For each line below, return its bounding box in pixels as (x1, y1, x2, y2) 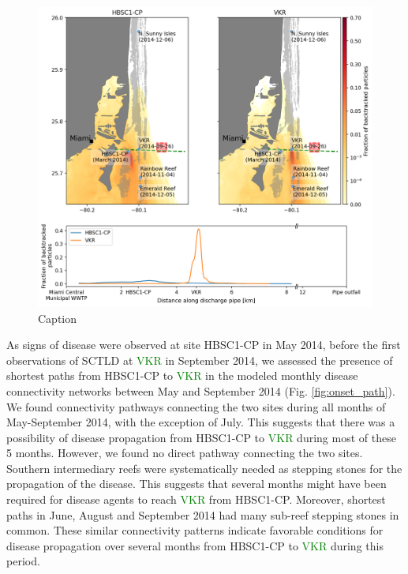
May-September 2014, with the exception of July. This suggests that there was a (6, 414, 395, 430)
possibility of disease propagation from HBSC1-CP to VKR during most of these (6, 429, 396, 445)
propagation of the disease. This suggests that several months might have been (6, 475, 387, 492)
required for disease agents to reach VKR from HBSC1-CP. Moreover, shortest (6, 491, 386, 508)
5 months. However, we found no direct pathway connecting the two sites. (6, 445, 363, 461)
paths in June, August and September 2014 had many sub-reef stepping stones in (6, 506, 399, 523)
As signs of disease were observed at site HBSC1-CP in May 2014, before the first (6, 336, 401, 353)
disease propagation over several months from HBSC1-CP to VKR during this (6, 537, 384, 553)
